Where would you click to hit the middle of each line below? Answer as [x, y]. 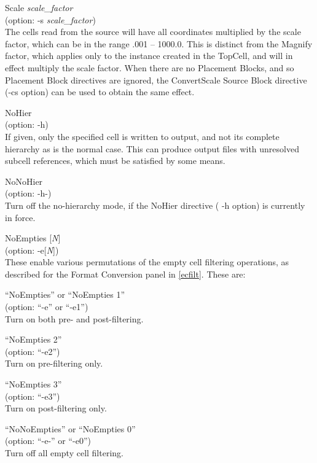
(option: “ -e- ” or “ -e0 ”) [48, 441]
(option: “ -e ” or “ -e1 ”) [47, 307]
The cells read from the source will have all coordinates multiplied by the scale [153, 32]
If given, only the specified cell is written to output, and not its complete [142, 136]
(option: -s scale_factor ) [50, 19]
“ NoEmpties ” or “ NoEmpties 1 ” [65, 294]
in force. [20, 217]
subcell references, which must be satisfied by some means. [115, 161]
